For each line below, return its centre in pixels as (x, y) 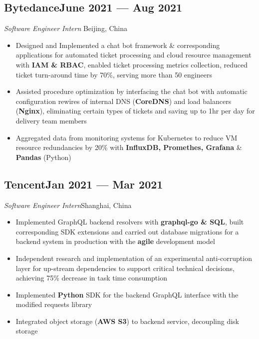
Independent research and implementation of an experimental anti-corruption (134, 258)
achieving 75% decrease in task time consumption (91, 278)
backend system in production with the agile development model (115, 241)
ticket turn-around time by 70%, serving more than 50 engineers (114, 74)
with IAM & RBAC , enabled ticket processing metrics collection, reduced (131, 64)
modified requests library (54, 304)
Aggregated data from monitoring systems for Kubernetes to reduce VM (127, 137)
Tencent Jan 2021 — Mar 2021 (84, 184)
